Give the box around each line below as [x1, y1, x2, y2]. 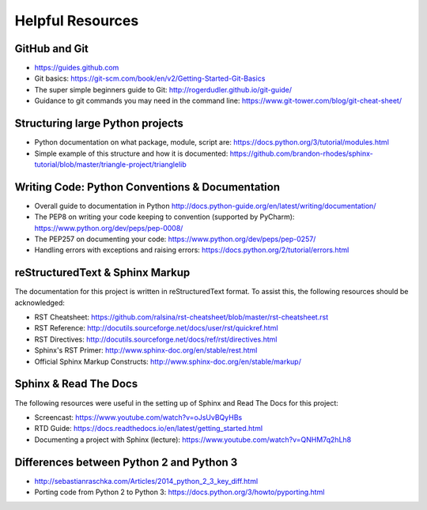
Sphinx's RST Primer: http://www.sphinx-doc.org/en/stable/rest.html [34, 346, 258, 355]
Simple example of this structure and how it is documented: [34, 149, 229, 158]
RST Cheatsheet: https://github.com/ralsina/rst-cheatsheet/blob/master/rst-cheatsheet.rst [34, 312, 328, 322]
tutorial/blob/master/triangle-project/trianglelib [34, 159, 187, 169]
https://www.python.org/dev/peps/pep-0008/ [34, 223, 183, 232]
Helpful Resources [14, 12, 139, 29]
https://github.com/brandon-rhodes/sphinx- [229, 149, 373, 158]
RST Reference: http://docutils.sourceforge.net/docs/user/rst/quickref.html [34, 323, 278, 333]
